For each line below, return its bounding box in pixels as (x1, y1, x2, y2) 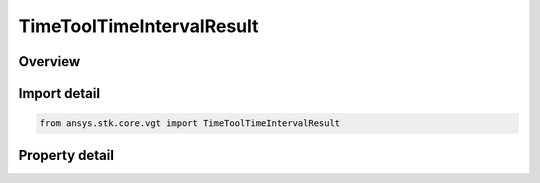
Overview (18, 53, 81, 70)
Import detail (18, 85, 100, 102)
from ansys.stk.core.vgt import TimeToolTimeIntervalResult (39, 118, 341, 129)
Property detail (18, 146, 115, 164)
